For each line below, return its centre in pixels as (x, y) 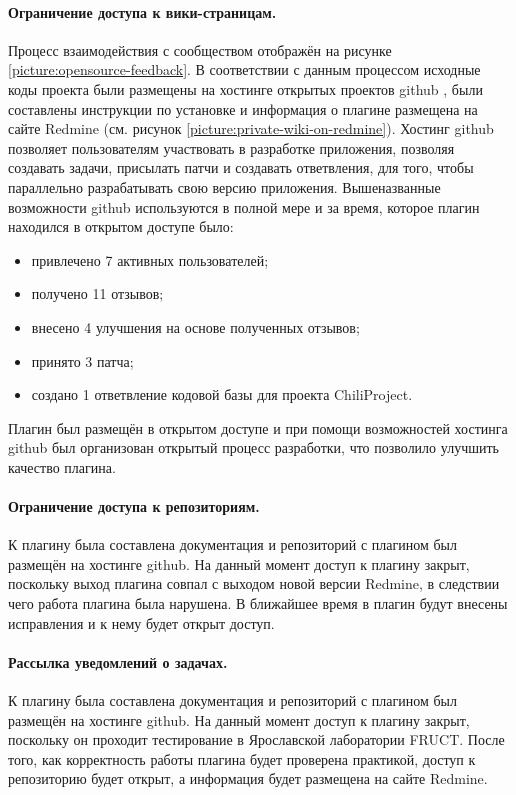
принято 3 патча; (82, 360)
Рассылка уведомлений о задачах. (118, 661)
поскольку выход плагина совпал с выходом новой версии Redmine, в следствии (254, 583)
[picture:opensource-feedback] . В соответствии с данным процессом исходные (244, 69)
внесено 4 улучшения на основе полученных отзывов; (195, 326)
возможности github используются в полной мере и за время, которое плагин (244, 206)
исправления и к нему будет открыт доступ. (141, 622)
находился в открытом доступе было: (121, 226)
